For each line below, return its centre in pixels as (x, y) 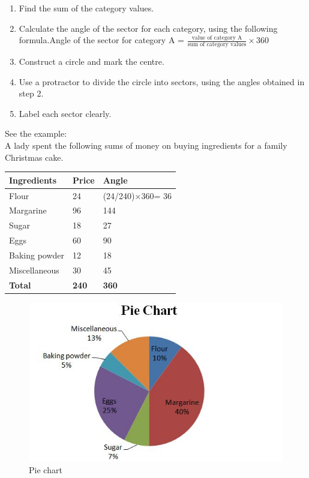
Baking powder (37, 255)
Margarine (28, 210)
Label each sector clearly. (65, 113)
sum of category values (217, 45)
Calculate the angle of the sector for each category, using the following (148, 28)
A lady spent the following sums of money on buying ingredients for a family (146, 145)
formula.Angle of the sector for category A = (101, 40)
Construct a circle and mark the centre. (91, 61)
